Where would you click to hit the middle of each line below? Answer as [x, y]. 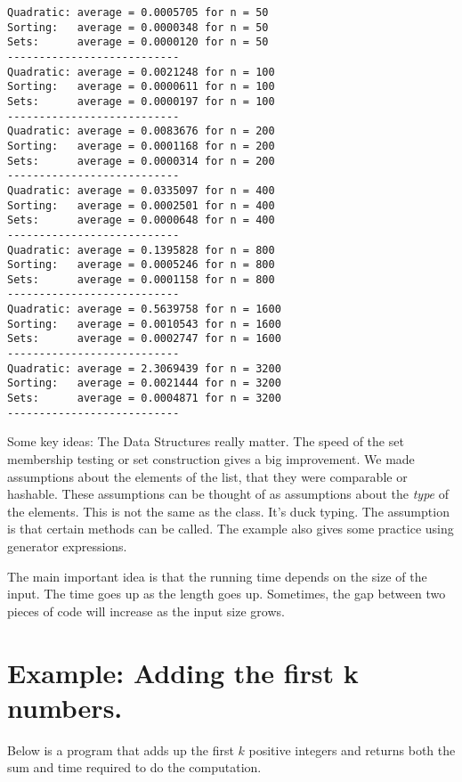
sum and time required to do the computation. [134, 767]
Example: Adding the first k [183, 672]
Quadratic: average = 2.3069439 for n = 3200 [144, 368]
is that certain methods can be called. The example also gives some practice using [231, 529]
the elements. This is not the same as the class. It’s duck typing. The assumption [228, 511]
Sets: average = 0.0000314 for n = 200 [141, 161]
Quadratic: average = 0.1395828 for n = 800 [141, 250]
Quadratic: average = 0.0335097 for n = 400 [141, 190]
